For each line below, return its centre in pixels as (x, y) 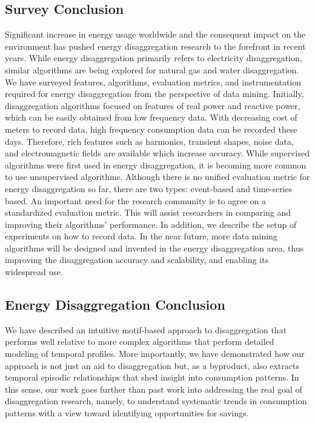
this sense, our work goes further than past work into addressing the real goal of (154, 389)
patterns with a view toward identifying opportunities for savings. (127, 413)
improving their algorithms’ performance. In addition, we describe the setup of (151, 224)
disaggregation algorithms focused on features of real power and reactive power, (153, 105)
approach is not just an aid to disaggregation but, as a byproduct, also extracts (152, 365)
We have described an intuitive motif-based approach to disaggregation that (146, 329)
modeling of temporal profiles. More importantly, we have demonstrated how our (155, 354)
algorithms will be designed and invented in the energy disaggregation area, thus (154, 248)
